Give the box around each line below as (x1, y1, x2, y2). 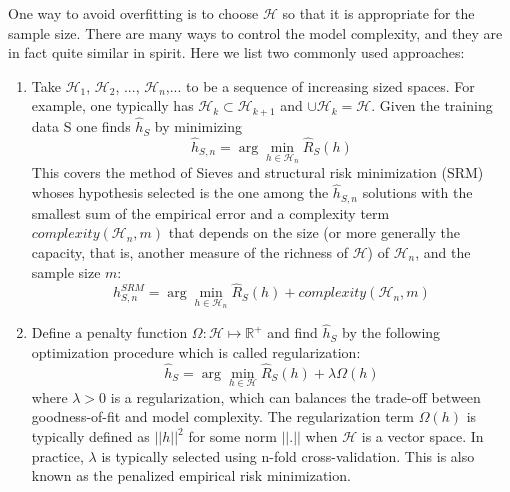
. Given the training (371, 95, 493, 116)
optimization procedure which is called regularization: (31, 341, 361, 362)
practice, (31, 445, 84, 466)
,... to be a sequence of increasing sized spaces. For (165, 75, 475, 96)
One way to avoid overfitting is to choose (8, 3, 259, 23)
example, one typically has (31, 95, 194, 116)
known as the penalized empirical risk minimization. (31, 465, 351, 486)
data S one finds (31, 116, 131, 137)
